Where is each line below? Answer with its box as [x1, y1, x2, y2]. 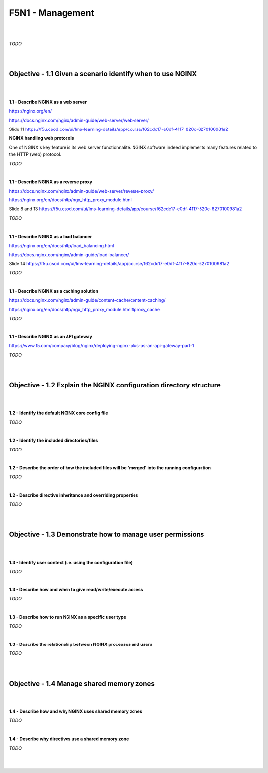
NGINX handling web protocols [9, 135, 74, 141]
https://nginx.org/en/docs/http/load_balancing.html [9, 243, 114, 249]
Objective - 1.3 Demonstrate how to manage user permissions [9, 530, 204, 538]
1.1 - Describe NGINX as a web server [9, 99, 87, 105]
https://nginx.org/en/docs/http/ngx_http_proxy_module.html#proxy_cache [9, 306, 160, 312]
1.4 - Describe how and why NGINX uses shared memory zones [9, 709, 142, 714]
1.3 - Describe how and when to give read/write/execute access [9, 586, 143, 592]
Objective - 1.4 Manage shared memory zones [9, 680, 155, 688]
